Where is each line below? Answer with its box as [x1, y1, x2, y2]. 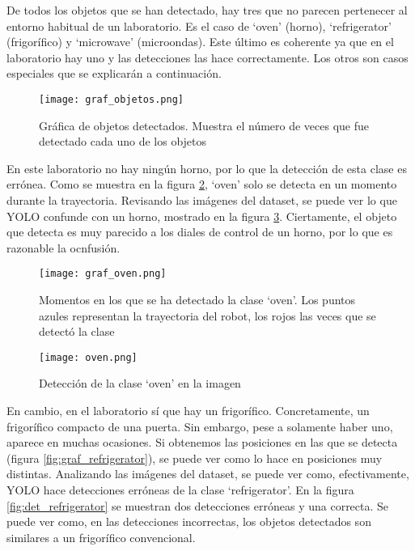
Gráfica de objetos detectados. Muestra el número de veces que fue [39, 117, 370, 134]
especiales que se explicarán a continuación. [6, 65, 222, 82]
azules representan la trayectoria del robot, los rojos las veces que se [39, 307, 376, 324]
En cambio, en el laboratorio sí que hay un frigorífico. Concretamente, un [6, 402, 370, 419]
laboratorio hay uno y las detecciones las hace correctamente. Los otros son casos [6, 49, 409, 66]
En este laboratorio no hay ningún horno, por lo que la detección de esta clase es [6, 159, 407, 176]
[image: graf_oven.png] [39, 268, 167, 280]
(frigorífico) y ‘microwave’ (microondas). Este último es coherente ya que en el [6, 33, 394, 50]
